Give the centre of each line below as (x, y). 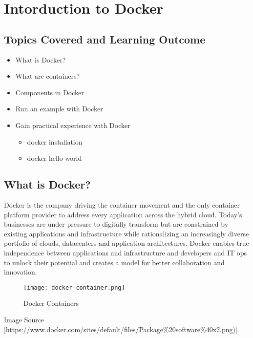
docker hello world (54, 158)
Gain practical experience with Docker (73, 125)
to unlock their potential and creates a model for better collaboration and (114, 262)
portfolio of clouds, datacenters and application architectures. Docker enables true (126, 243)
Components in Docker (50, 92)
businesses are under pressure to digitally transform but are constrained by (116, 224)
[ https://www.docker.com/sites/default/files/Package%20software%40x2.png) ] (121, 329)
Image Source (24, 319)
